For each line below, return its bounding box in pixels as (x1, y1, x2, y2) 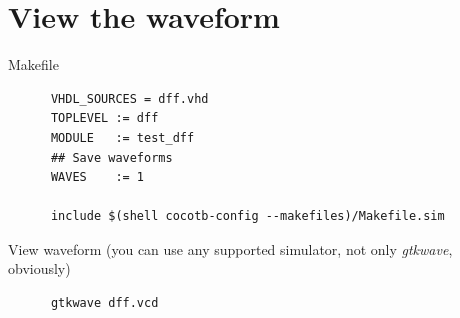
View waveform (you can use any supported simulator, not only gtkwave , (8, 238, 453, 259)
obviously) (8, 258, 71, 279)
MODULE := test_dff (50, 130, 195, 145)
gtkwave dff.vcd (50, 296, 159, 311)
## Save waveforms (50, 150, 173, 165)
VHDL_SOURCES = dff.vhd (50, 91, 209, 106)
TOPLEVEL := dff (50, 111, 159, 126)
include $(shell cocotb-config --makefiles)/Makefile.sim (50, 209, 445, 224)
